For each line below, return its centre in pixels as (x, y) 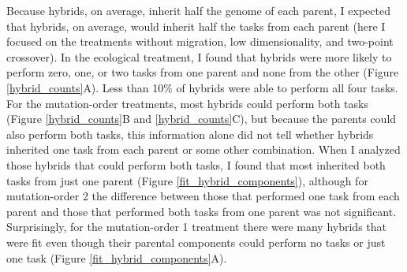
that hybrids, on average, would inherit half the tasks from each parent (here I (196, 26)
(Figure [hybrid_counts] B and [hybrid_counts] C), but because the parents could (202, 119)
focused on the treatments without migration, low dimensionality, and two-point (200, 41)
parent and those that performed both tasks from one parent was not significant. (202, 211)
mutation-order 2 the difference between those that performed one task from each (203, 196)
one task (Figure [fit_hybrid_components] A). (117, 257)
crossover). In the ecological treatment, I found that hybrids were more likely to (199, 56)
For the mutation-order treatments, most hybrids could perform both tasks (187, 103)
